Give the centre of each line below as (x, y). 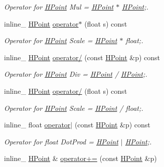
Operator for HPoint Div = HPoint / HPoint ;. (76, 74)
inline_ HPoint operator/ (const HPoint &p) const (82, 57)
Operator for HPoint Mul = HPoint (59, 7)
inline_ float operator (37, 125)
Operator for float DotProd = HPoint (61, 141)
